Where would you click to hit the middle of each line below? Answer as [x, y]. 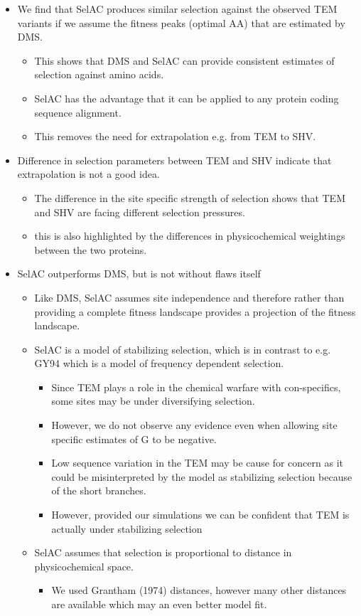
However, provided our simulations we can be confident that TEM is [200, 515]
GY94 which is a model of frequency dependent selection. [159, 363]
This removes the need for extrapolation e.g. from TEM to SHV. [175, 136]
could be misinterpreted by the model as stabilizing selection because [202, 476]
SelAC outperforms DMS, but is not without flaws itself [139, 274]
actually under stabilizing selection [127, 528]
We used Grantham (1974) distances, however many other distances [199, 590]
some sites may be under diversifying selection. [153, 401]
